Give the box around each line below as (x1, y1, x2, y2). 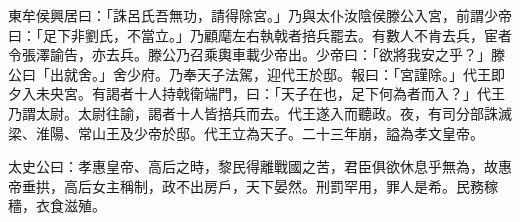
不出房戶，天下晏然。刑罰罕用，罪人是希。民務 (175, 175, 484, 196)
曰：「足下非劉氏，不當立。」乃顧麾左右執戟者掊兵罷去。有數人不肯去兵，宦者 (8, 24, 512, 45)
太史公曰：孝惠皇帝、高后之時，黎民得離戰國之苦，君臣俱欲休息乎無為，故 (8, 156, 498, 177)
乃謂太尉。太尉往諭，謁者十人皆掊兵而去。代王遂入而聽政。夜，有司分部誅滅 (8, 102, 512, 123)
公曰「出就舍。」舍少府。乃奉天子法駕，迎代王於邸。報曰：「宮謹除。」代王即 (8, 63, 505, 84)
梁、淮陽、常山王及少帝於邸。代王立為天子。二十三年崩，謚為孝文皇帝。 (8, 122, 484, 143)
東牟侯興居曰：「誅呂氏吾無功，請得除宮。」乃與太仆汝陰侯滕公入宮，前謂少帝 (8, 5, 512, 25)
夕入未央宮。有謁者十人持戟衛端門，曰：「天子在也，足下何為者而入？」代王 (8, 83, 505, 104)
